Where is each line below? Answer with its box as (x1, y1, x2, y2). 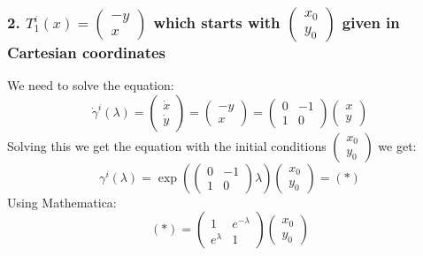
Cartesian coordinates (7, 41, 166, 63)
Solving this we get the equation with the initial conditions (7, 136, 327, 154)
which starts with (153, 11, 281, 33)
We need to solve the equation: (7, 76, 174, 94)
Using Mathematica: (7, 192, 117, 211)
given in (342, 11, 400, 33)
